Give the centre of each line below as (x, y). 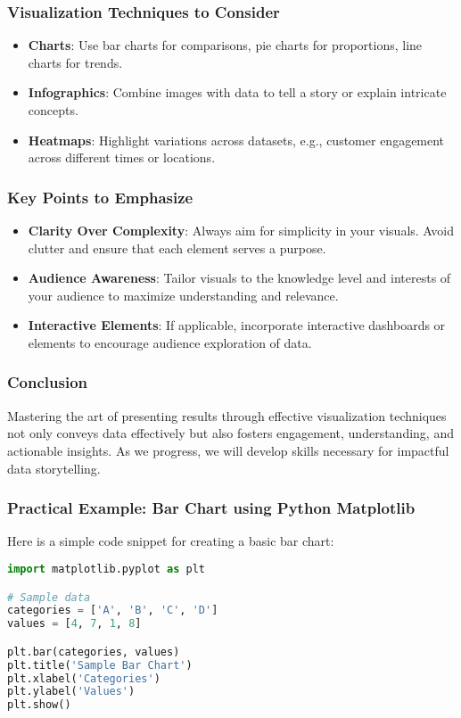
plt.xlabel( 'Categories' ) (84, 678)
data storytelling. (54, 468)
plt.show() (39, 705)
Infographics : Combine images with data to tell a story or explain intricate (237, 92)
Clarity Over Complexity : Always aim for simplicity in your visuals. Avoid (241, 230)
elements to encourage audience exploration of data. (170, 342)
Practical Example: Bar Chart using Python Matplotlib (211, 508)
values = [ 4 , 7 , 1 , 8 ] (74, 624)
